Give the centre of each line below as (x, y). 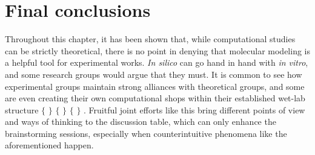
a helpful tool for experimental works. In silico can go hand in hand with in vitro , (157, 62)
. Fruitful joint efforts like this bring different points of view (194, 109)
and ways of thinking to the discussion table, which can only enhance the (141, 122)
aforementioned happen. (49, 145)
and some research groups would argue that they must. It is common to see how (154, 74)
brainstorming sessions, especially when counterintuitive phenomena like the (146, 133)
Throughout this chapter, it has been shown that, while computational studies (150, 39)
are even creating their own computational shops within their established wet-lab (155, 98)
